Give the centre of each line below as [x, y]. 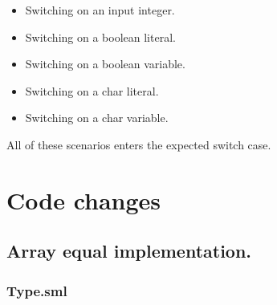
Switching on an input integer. [100, 10]
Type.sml [37, 290]
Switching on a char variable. [97, 118]
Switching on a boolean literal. [100, 37]
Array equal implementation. [129, 251]
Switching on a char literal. [92, 90]
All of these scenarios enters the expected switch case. [139, 144]
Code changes [84, 199]
